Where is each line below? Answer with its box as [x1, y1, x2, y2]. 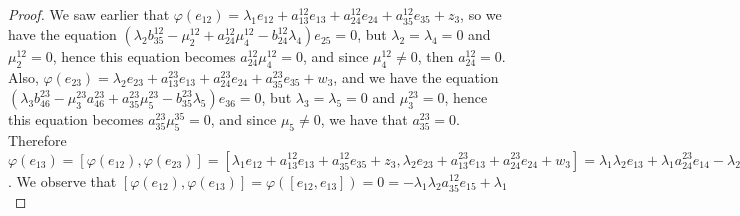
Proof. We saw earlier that [8, 4, 170, 24]
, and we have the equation [333, 66, 499, 87]
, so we [460, 4, 502, 24]
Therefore [8, 129, 67, 150]
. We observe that [8, 170, 117, 191]
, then [417, 46, 454, 67]
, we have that [320, 109, 408, 130]
